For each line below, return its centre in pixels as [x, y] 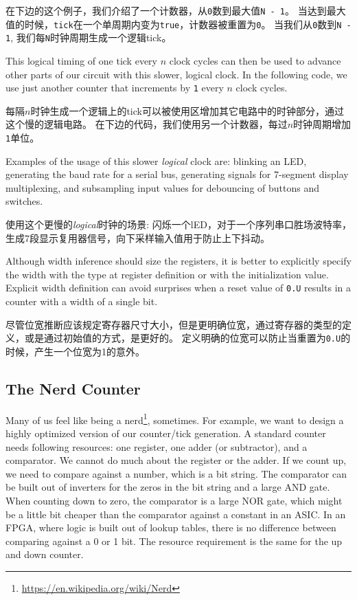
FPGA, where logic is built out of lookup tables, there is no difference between [171, 527]
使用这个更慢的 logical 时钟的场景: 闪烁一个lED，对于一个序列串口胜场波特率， [178, 224]
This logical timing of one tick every [81, 60]
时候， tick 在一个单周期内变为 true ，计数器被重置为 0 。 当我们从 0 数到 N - [188, 24]
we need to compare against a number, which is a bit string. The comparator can [176, 473]
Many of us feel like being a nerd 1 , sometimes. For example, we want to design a [175, 419]
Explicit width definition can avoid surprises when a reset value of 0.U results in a [178, 288]
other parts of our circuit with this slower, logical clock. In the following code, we [176, 74]
